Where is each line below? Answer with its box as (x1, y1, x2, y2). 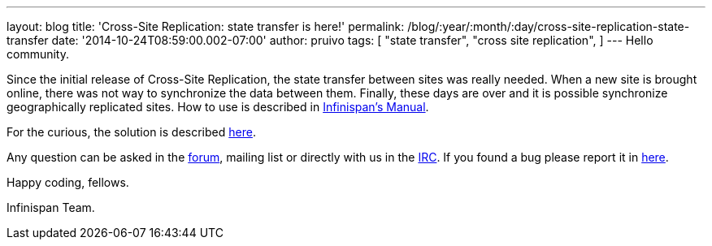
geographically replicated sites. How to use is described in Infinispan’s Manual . (7, 100, 429, 114)
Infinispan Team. (7, 201, 95, 214)
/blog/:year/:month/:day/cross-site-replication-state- (407, 19, 690, 33)
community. (7, 47, 69, 61)
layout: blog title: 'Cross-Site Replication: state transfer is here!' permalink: (7, 19, 405, 33)
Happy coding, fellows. (7, 175, 129, 189)
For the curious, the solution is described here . (7, 125, 256, 139)
